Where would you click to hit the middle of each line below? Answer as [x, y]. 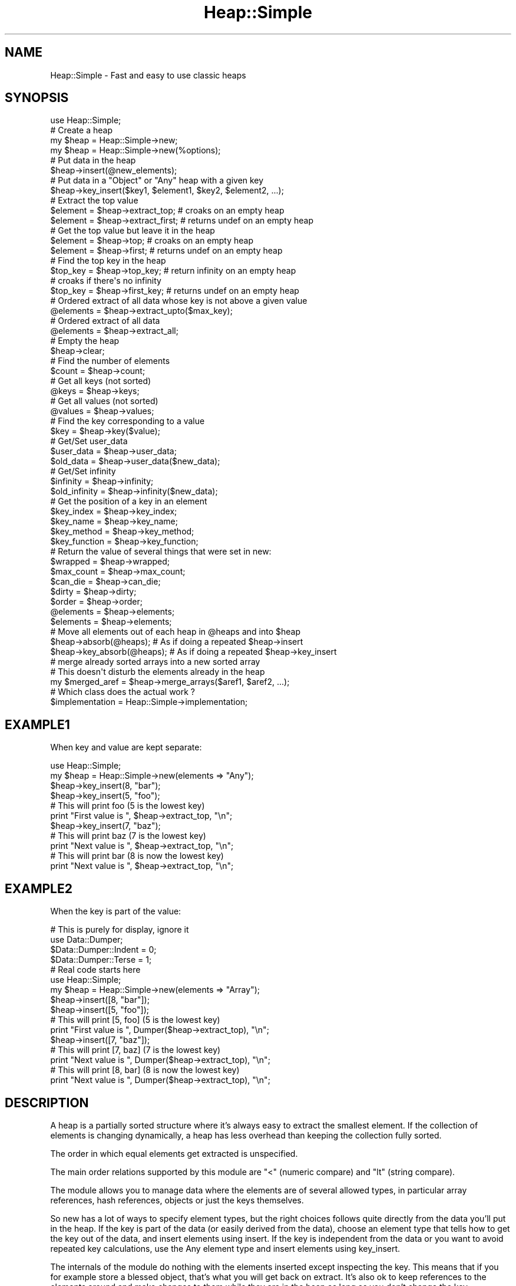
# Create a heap [81, 130]
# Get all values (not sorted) [104, 401]
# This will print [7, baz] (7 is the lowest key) [135, 1050]
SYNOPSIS [37, 98]
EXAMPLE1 [37, 724]
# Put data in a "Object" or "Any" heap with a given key [157, 181]
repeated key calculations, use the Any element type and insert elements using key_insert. [225, 1248]
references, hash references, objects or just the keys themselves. [177, 1200]
